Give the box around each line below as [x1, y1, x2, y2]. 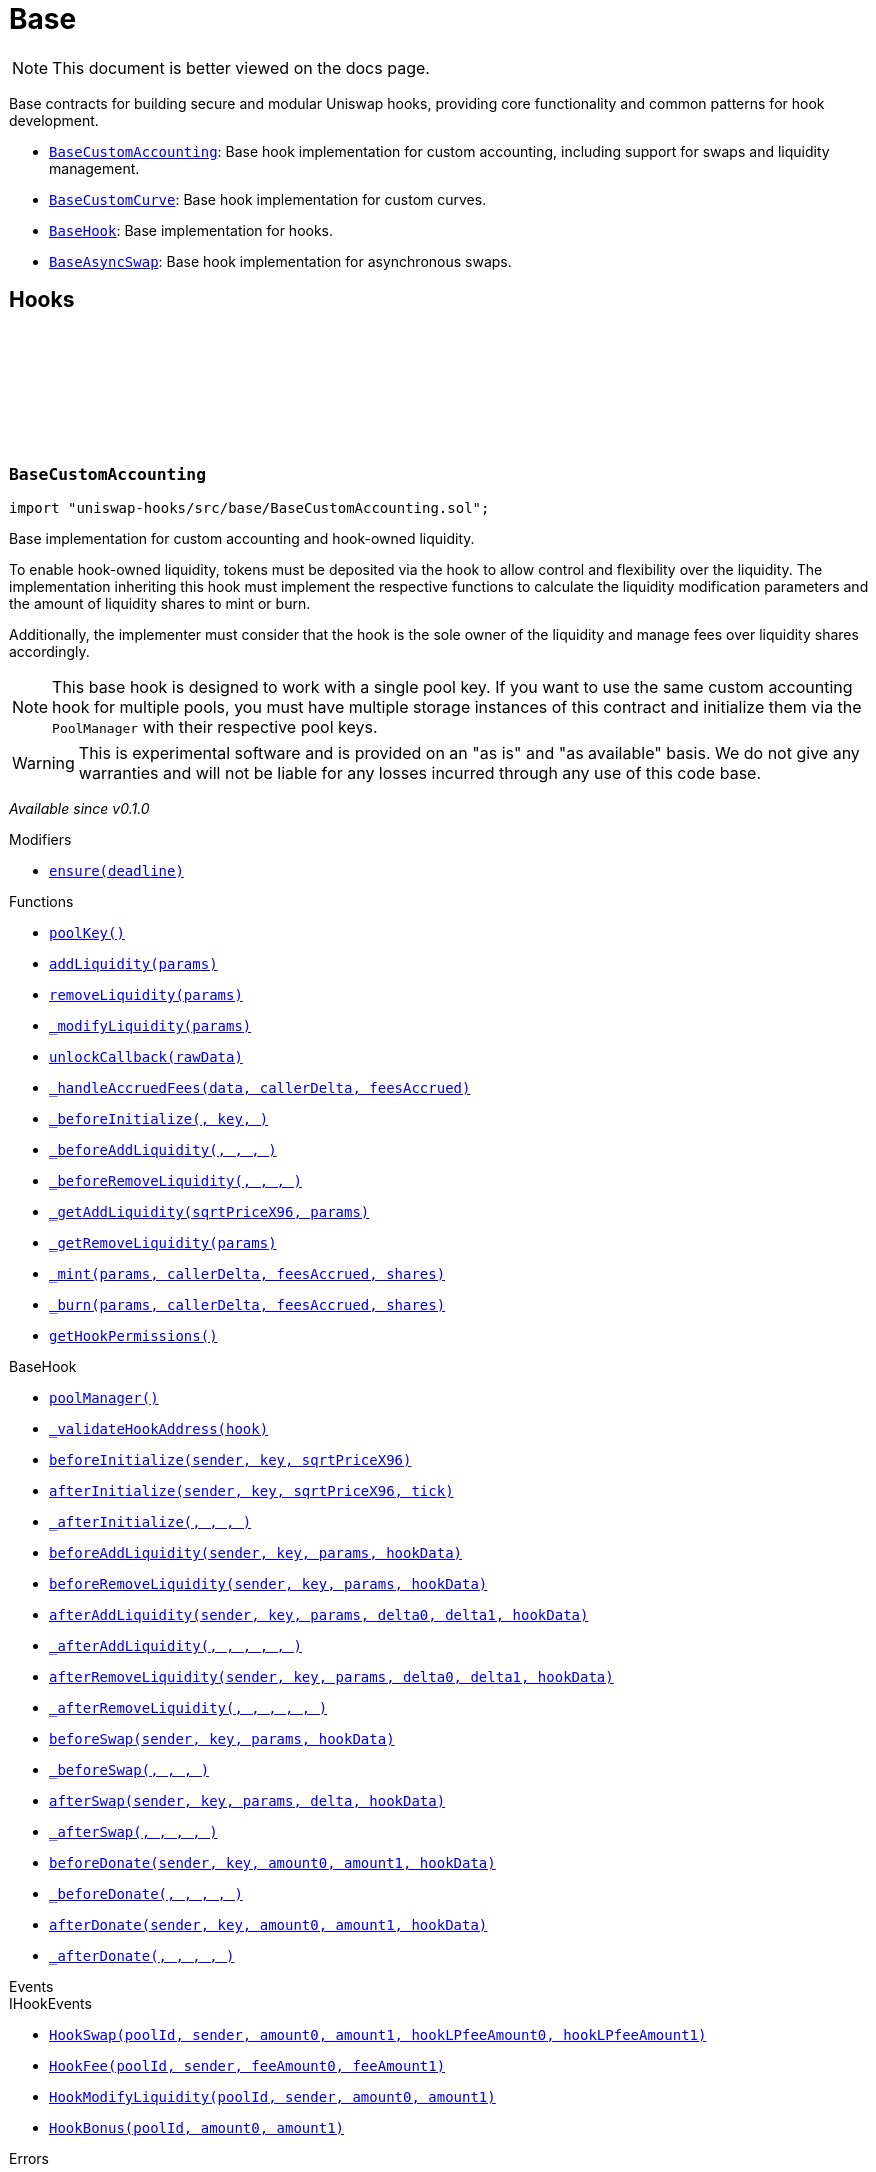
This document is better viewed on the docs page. [52, 57, 430, 78]
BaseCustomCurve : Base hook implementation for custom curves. [49, 190, 487, 208]
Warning [12, 752, 75, 773]
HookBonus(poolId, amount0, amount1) [49, 2119, 345, 2136]
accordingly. [9, 642, 90, 660]
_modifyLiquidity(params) [49, 1017, 252, 1034]
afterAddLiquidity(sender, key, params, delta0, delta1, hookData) [49, 1606, 589, 1623]
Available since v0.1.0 [9, 799, 150, 817]
